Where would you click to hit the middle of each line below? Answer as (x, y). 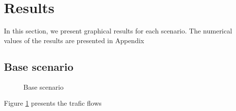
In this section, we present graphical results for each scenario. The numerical (118, 31)
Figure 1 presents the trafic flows (53, 103)
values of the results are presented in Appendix (74, 40)
